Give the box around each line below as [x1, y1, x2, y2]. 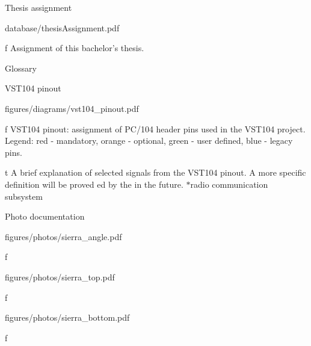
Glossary [5, 61, 37, 74]
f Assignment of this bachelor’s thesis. [5, 42, 144, 54]
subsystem [5, 190, 43, 202]
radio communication [190, 178, 268, 190]
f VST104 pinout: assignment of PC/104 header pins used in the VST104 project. [5, 122, 306, 135]
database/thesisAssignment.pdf [5, 21, 120, 34]
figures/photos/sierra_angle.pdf [5, 230, 122, 243]
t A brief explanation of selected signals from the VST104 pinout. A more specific [5, 166, 306, 179]
